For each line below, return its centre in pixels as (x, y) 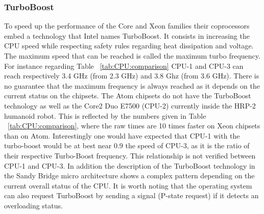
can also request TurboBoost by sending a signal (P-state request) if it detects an (131, 195)
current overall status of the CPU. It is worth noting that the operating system (128, 185)
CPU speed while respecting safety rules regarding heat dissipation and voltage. (129, 46)
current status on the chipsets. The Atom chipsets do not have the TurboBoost (128, 96)
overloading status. (33, 205)
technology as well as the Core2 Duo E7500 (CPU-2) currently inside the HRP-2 (130, 105)
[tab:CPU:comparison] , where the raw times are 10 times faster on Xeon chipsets (134, 126)
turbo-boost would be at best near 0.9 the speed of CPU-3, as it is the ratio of (127, 145)
